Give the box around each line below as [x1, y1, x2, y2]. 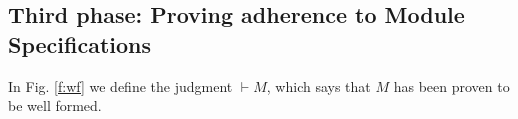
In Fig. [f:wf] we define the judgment [8, 75, 233, 96]
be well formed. [8, 95, 102, 116]
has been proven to [393, 75, 510, 96]
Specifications [8, 28, 152, 59]
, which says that [266, 75, 371, 96]
